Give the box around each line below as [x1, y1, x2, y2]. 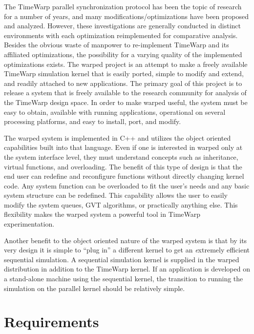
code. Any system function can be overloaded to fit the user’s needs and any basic [4, 180, 250, 190]
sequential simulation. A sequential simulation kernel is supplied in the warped [4, 254, 239, 264]
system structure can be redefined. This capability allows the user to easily [4, 190, 228, 200]
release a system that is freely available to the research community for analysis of [4, 87, 247, 98]
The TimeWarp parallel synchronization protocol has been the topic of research [4, 1, 242, 11]
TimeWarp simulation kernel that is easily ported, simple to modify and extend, [4, 68, 244, 79]
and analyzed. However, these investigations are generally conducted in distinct [4, 21, 241, 31]
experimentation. [4, 219, 55, 229]
